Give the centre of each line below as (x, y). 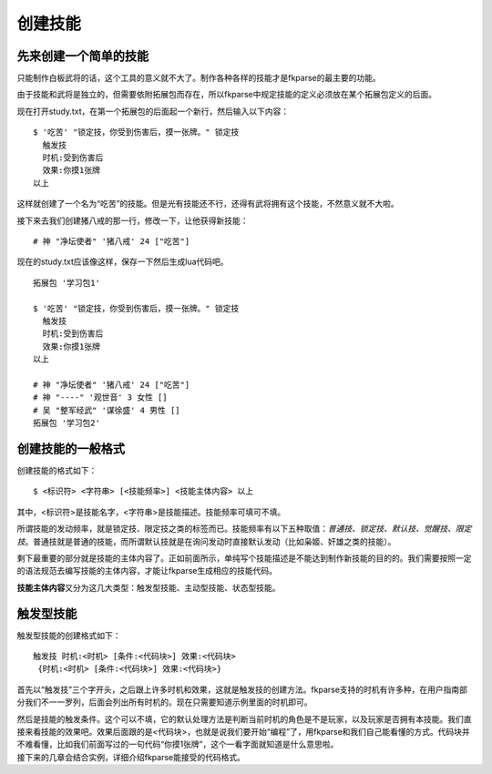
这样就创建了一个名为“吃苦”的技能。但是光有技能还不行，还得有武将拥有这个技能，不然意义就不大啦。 (208, 204)
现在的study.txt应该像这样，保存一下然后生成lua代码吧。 (123, 262)
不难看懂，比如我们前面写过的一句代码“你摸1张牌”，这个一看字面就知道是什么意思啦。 (178, 744)
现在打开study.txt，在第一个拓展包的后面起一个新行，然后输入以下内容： (153, 111)
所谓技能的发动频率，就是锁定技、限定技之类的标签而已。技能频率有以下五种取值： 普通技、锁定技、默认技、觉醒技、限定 (244, 529)
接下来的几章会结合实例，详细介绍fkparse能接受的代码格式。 (131, 757)
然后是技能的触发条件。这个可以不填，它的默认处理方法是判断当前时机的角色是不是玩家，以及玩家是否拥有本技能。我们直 (244, 718)
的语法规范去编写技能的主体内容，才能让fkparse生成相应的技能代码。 (147, 571)
